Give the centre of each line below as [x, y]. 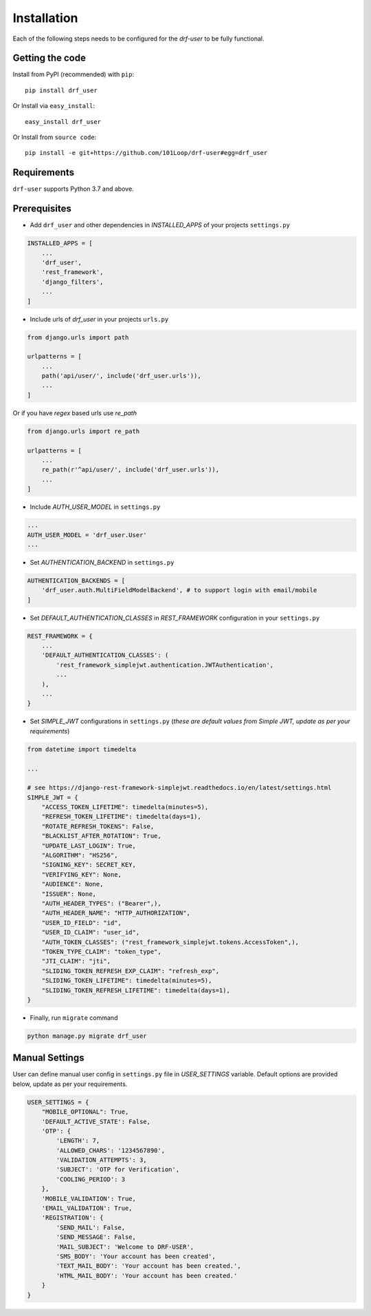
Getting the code [49, 58]
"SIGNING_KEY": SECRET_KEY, [89, 865]
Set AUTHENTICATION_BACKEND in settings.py [102, 562]
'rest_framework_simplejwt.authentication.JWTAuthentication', [165, 665]
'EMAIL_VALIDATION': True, [87, 1208]
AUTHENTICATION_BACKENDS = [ [76, 581]
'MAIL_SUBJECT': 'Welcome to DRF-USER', [125, 1247]
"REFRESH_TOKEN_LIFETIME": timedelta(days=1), [122, 817]
